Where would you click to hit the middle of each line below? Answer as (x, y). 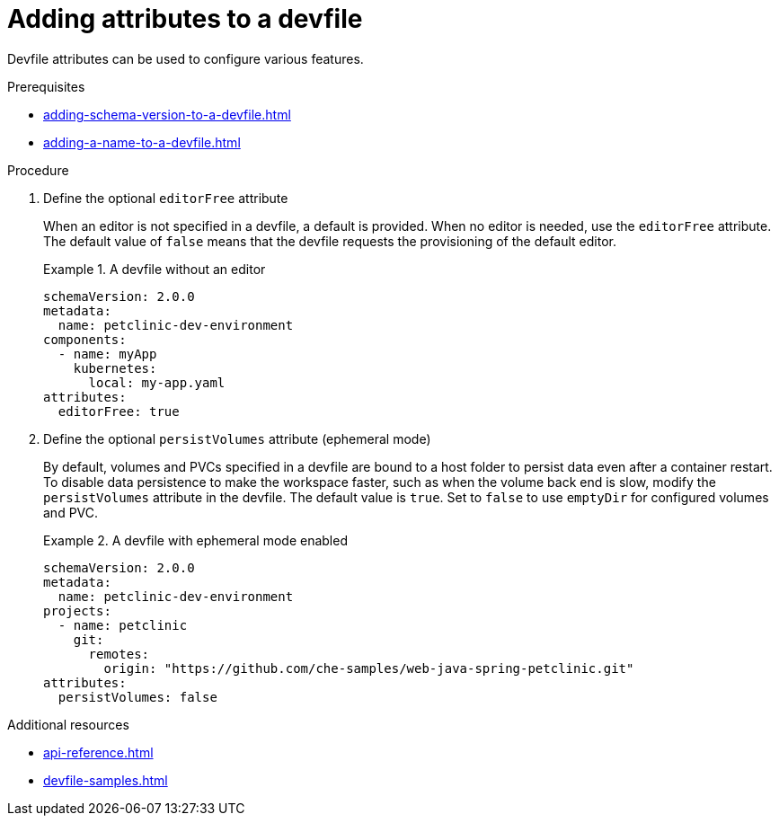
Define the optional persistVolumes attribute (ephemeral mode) (237, 438)
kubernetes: (115, 368)
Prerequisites (46, 86)
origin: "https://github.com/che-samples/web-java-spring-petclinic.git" (369, 668)
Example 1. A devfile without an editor (155, 269)
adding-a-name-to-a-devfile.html (142, 142)
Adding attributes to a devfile (185, 19)
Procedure (38, 170)
